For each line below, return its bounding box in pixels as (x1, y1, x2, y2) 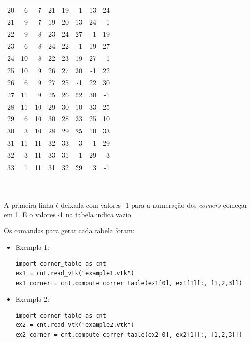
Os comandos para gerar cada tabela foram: (4, 226, 135, 236)
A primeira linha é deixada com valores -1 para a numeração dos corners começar (4, 200, 248, 209)
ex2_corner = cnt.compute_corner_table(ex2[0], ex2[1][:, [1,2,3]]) (15, 331, 243, 338)
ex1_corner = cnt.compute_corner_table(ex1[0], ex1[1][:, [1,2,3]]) (15, 279, 243, 286)
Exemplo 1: (15, 242, 49, 252)
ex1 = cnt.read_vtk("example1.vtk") (15, 269, 135, 277)
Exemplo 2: (15, 294, 49, 304)
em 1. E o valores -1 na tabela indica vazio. (4, 209, 133, 219)
